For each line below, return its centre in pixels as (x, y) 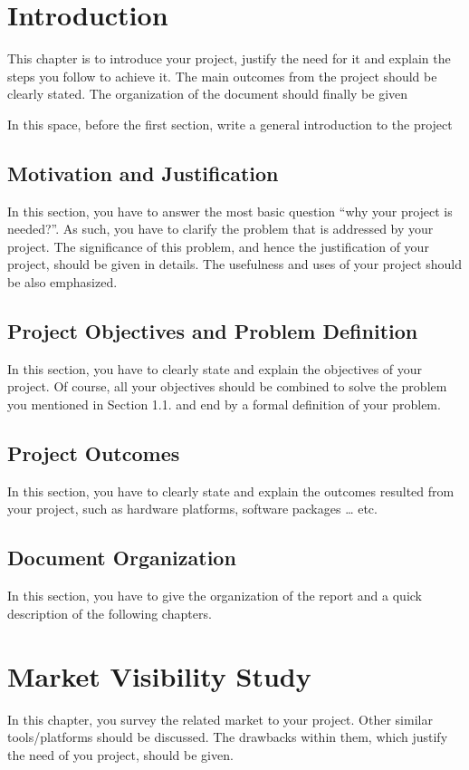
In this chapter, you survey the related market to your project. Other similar (220, 719)
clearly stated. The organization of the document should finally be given (208, 94)
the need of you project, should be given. (120, 754)
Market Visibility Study (159, 675)
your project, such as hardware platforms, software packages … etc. (192, 509)
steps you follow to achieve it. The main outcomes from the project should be (222, 76)
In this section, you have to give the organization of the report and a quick (215, 596)
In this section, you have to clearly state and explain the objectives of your (215, 368)
